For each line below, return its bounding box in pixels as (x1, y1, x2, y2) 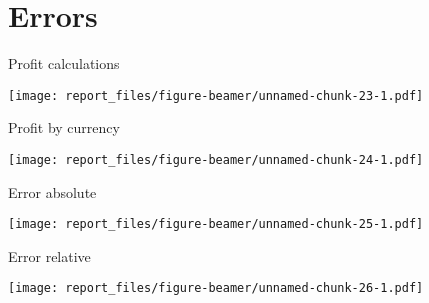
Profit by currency (8, 117, 120, 138)
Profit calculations (8, 53, 120, 74)
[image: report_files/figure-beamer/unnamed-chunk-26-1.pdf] (8, 281, 424, 296)
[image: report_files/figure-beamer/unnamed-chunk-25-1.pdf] (8, 217, 424, 232)
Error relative (8, 245, 91, 266)
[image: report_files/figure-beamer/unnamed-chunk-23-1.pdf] (8, 88, 424, 103)
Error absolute (8, 181, 97, 202)
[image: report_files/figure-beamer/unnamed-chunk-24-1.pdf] (8, 152, 424, 167)
